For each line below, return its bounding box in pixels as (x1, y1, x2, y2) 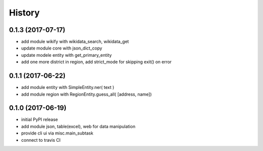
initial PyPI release (21, 117, 58, 122)
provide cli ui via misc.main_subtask (21, 130, 94, 136)
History (9, 7, 40, 18)
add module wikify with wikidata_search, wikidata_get (21, 39, 129, 45)
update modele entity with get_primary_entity (21, 52, 112, 58)
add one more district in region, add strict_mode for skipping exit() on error (21, 59, 172, 65)
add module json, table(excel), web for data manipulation (21, 123, 136, 129)
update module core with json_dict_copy (21, 45, 102, 51)
